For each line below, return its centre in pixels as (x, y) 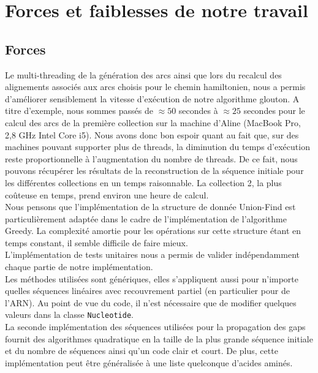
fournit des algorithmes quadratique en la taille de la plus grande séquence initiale (159, 338)
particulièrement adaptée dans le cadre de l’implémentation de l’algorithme (146, 218)
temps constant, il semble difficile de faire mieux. (97, 242)
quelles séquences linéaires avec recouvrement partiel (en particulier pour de (147, 291)
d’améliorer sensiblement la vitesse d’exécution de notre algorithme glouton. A (152, 98)
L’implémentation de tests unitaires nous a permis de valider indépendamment (152, 254)
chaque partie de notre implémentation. (79, 267)
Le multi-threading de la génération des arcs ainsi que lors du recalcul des (143, 74)
